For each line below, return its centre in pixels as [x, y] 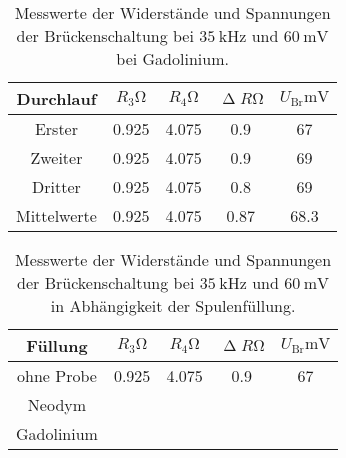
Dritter [56, 186]
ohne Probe [57, 375]
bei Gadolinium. [172, 58]
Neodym [57, 404]
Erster [56, 128]
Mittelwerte [56, 215]
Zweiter [56, 157]
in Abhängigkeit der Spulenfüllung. [173, 305]
